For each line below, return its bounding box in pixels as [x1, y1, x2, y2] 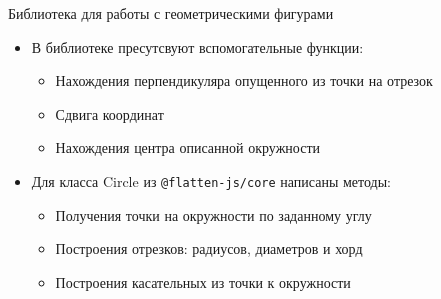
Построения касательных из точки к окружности [55, 271, 351, 292]
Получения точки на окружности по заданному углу [55, 204, 372, 225]
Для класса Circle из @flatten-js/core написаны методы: [31, 170, 391, 191]
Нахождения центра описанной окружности [55, 137, 320, 158]
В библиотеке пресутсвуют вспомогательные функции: [31, 36, 364, 57]
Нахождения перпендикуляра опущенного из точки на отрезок [55, 70, 433, 91]
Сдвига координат [55, 103, 164, 124]
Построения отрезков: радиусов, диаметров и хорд [55, 238, 363, 259]
